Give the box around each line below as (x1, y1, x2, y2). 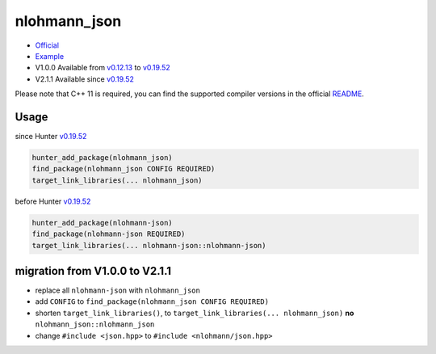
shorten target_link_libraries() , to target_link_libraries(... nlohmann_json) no (35, 308, 354, 318)
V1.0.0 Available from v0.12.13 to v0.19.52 (35, 63, 171, 73)
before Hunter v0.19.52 (15, 196, 91, 206)
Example (35, 51, 65, 61)
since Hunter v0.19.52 (15, 132, 87, 141)
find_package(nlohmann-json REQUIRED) (31, 230, 186, 238)
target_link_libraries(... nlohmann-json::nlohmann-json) (31, 241, 266, 250)
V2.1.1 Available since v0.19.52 (35, 74, 135, 84)
